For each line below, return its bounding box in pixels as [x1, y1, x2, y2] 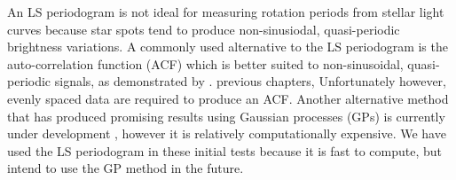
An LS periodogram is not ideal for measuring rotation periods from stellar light [7, 3, 444, 20]
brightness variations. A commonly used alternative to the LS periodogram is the [7, 37, 448, 56]
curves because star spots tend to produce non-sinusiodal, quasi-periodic [7, 20, 400, 38]
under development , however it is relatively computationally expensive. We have [7, 124, 446, 143]
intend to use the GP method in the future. [7, 159, 244, 177]
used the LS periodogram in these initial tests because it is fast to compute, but [7, 141, 443, 160]
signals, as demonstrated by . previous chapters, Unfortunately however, [54, 72, 446, 90]
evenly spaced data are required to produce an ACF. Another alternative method [7, 89, 449, 107]
